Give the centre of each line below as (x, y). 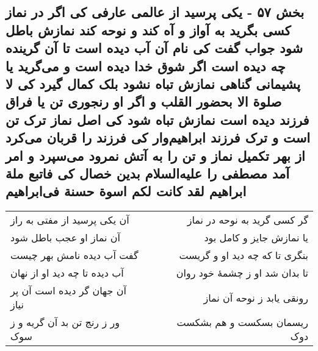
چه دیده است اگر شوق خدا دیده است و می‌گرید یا (146, 66)
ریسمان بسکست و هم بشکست (242, 322)
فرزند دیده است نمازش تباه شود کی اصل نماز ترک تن (157, 119)
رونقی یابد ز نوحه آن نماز (256, 297)
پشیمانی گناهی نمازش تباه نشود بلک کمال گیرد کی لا (153, 83)
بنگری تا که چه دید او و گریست (244, 255)
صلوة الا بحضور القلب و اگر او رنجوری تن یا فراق (144, 101)
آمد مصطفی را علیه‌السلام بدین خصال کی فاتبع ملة (148, 173)
